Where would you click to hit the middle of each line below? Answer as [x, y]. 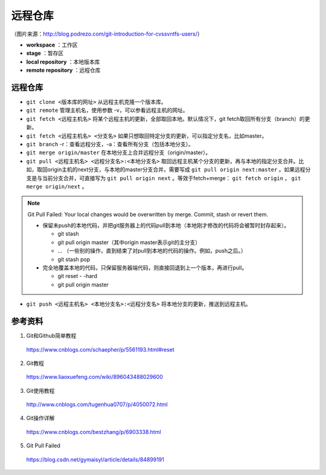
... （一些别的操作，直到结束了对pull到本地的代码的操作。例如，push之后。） [152, 251]
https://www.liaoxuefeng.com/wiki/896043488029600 [94, 377]
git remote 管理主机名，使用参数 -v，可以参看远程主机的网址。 [107, 110]
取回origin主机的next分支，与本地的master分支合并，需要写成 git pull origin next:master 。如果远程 [171, 170]
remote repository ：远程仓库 [63, 70]
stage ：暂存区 [45, 53]
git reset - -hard [78, 276]
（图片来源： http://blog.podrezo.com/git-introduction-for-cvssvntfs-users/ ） [107, 34]
